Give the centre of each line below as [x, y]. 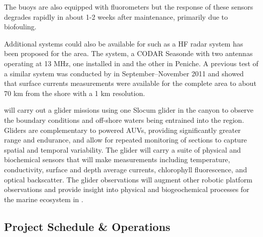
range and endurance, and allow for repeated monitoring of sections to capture [126, 140]
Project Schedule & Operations [87, 226]
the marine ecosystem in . [44, 199]
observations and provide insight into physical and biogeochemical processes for [127, 189]
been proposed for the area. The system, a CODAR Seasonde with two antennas [128, 53]
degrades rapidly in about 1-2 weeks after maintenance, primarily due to [116, 16]
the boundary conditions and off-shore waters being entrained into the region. [124, 120]
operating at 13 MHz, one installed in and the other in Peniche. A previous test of [131, 63]
